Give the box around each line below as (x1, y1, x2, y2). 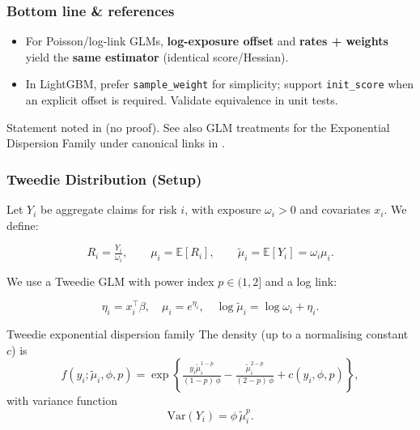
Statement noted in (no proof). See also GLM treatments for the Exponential (6, 118, 390, 135)
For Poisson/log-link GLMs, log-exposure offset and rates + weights (25, 32, 388, 49)
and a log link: (265, 272, 337, 289)
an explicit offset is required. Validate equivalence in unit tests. (25, 92, 338, 109)
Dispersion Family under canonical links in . (6, 134, 225, 151)
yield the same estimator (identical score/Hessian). (25, 48, 289, 65)
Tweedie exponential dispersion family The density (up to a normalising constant (6, 326, 409, 343)
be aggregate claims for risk (40, 201, 177, 218)
